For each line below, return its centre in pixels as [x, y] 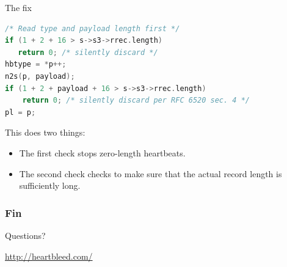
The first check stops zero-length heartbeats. [102, 152]
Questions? [25, 235]
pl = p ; [20, 112]
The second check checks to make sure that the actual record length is [151, 173]
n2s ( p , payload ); [40, 76]
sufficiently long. [50, 185]
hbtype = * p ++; [36, 64]
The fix [18, 7]
